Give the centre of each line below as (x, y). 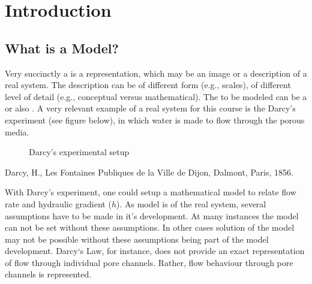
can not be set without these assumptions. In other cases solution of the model (150, 227)
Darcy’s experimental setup (79, 152)
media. (17, 132)
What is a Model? (62, 48)
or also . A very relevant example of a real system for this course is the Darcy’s (150, 108)
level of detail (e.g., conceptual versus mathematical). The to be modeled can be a (156, 96)
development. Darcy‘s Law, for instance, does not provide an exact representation (155, 251)
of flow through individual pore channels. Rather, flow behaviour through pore (149, 262)
